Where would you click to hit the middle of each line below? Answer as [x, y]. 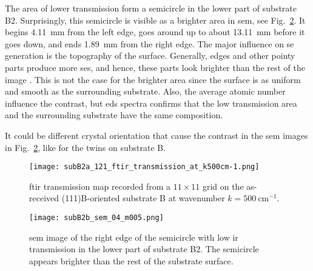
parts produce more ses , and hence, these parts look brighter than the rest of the [155, 67]
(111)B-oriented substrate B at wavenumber [143, 198]
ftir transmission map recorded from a [100, 186]
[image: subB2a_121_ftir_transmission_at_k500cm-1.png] [144, 167]
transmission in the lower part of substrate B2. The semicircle [144, 249]
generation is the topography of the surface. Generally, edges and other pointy [150, 55]
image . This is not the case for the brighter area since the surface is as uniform [153, 79]
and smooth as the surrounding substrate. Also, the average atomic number [145, 91]
